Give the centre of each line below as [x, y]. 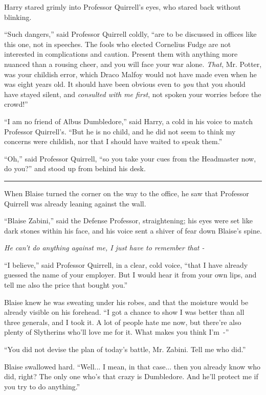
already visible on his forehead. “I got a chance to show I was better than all [124, 312]
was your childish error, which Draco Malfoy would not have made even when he [130, 74]
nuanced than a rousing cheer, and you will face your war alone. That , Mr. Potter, [133, 64]
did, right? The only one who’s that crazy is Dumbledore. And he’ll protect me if [131, 376]
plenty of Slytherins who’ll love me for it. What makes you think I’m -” [117, 332]
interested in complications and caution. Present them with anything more [121, 54]
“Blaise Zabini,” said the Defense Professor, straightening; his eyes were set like [128, 220]
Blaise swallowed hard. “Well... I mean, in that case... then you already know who [132, 366]
